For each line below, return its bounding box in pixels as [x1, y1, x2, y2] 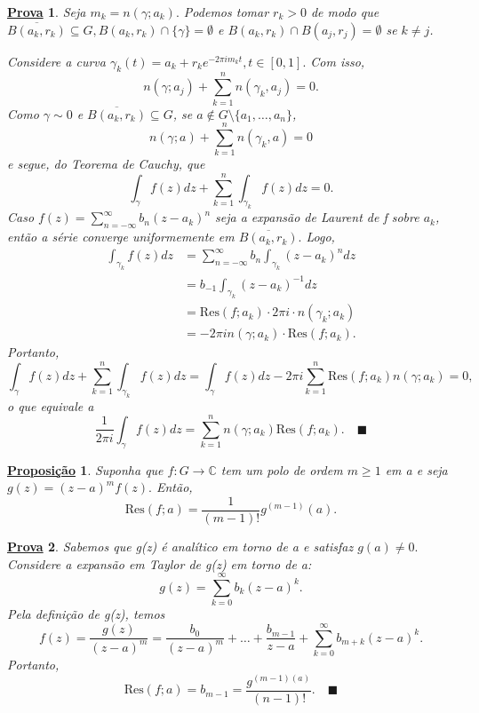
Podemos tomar [183, 3, 269, 20]
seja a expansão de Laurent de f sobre [215, 208, 419, 226]
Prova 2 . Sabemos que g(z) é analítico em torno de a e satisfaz [7, 536, 354, 555]
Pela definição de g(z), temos [7, 605, 165, 623]
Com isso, [310, 51, 365, 70]
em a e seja [385, 460, 448, 479]
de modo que [310, 3, 379, 20]
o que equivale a [7, 396, 94, 415]
